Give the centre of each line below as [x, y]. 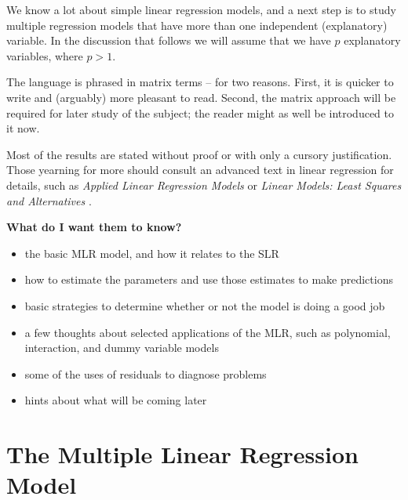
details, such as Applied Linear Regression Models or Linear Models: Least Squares [204, 185]
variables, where [45, 55]
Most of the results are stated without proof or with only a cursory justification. [199, 154]
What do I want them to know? [94, 227]
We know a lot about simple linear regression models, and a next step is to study [201, 9]
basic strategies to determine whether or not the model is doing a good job [205, 305]
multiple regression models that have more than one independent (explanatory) [197, 25]
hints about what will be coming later [116, 400]
